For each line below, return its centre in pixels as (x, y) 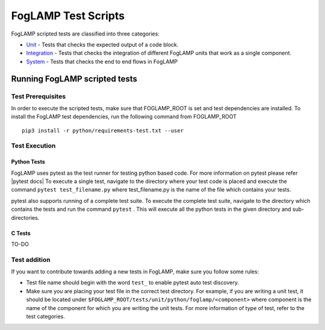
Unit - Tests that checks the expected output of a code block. (102, 45)
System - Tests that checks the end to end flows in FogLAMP (102, 61)
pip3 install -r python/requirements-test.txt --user (103, 130)
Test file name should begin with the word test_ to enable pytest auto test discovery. (133, 282)
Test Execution (33, 146)
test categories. (46, 317)
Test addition (31, 260)
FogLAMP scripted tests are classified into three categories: (85, 34)
